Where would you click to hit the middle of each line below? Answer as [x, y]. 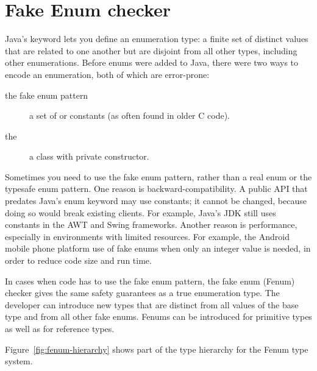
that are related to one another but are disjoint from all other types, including [151, 50]
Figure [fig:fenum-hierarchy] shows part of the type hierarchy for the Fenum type [157, 349]
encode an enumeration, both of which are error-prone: [107, 74]
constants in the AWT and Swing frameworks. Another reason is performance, [151, 224]
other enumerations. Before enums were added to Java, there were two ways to [152, 62]
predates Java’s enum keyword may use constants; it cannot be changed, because [156, 201]
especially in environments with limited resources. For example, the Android [147, 236]
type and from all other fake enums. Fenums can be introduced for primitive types [158, 316]
